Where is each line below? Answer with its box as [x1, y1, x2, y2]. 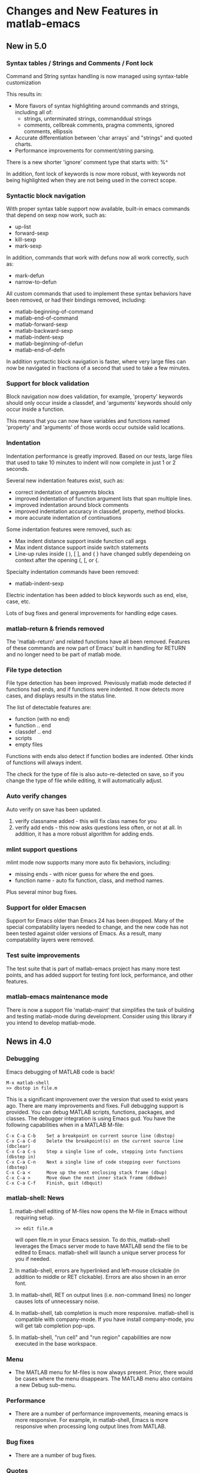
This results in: [6, 90, 43, 97]
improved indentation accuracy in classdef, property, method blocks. [14, 508, 185, 515]
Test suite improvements [6, 951, 80, 959]
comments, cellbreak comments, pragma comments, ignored [23, 121, 175, 129]
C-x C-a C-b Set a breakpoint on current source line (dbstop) [6, 1132, 175, 1139]
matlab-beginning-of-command [14, 308, 93, 315]
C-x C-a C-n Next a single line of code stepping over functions [6, 1159, 181, 1165]
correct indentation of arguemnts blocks [14, 488, 115, 496]
